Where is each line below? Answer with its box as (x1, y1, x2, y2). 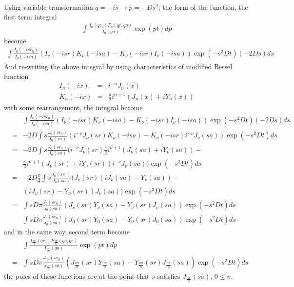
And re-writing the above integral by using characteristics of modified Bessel (4, 61, 233, 72)
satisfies (157, 271, 180, 281)
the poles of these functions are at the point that (4, 271, 150, 281)
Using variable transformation (4, 2, 93, 12)
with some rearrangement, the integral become (4, 102, 143, 112)
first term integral (4, 11, 57, 21)
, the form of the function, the (158, 2, 248, 12)
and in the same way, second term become (4, 227, 130, 237)
